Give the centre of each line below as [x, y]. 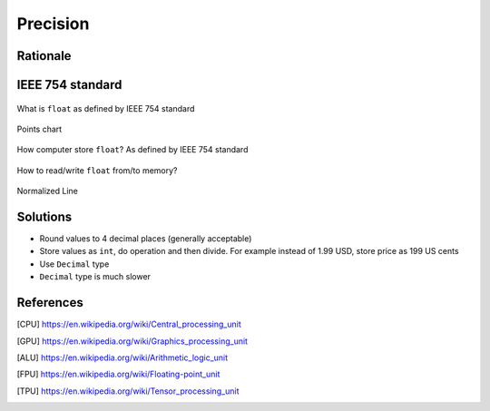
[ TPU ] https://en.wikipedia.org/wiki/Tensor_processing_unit [128, 391]
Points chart [39, 129]
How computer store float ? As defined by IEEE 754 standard [132, 150]
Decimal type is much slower [95, 277]
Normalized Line [48, 191]
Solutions [44, 216]
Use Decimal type [74, 264]
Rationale [44, 56]
